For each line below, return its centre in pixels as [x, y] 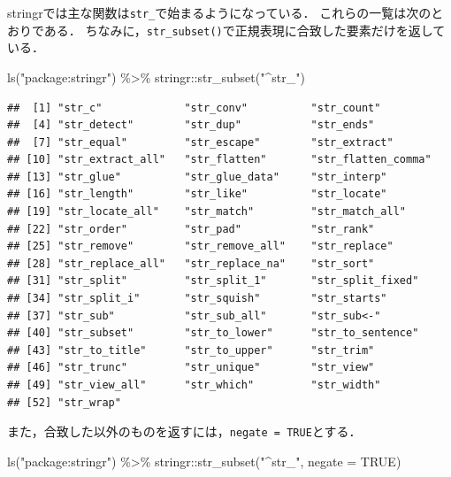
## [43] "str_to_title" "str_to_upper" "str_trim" [191, 350]
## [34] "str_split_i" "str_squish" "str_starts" [197, 299]
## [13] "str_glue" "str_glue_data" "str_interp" [197, 177]
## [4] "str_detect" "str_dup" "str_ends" [191, 125]
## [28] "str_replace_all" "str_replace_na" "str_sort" [191, 263]
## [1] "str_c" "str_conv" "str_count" [194, 108]
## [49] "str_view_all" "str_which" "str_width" [194, 385]
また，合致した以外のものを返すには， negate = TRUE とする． [184, 431]
